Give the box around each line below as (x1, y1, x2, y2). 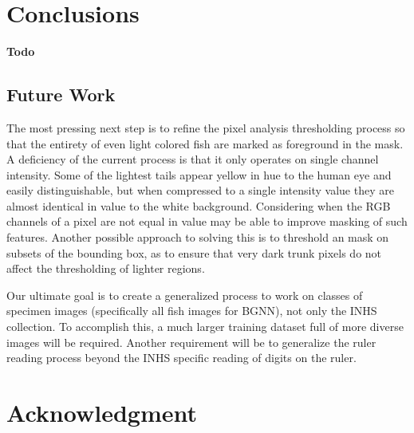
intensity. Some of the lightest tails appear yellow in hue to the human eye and (6, 166, 392, 183)
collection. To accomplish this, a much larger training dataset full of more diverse (6, 318, 404, 335)
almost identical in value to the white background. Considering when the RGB (6, 197, 391, 214)
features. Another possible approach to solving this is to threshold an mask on (6, 229, 389, 246)
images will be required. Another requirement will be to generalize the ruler (6, 333, 377, 350)
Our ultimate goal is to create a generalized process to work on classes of (6, 286, 363, 303)
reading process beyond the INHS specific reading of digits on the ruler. (6, 349, 357, 366)
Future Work (6, 82, 116, 107)
